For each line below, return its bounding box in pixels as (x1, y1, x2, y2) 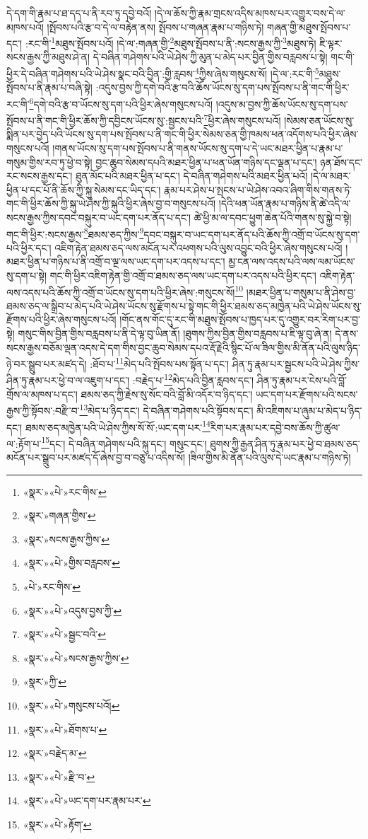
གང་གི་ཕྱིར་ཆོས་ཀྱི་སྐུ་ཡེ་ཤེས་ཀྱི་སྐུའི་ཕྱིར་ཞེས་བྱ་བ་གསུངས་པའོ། (6, 196, 216, 211)
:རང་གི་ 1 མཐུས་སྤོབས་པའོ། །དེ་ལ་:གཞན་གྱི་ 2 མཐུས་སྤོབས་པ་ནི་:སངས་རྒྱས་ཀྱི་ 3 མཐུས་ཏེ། (25, 34, 316, 50)
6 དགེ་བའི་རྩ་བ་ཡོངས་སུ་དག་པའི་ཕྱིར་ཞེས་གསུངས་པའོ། (29, 94, 213, 111)
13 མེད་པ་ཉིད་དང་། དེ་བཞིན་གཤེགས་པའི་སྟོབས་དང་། (79, 401, 254, 417)
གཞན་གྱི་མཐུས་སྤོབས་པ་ (267, 19, 351, 34)
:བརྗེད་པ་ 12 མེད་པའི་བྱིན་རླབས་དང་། (132, 371, 254, 388)
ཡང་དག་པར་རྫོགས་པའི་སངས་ (255, 386, 358, 401)
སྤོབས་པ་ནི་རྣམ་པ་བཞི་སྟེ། (6, 80, 93, 95)
